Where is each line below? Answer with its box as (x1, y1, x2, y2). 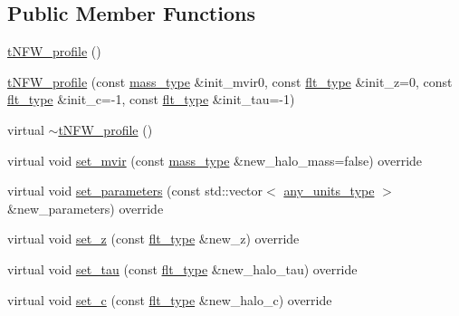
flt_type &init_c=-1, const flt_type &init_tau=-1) (7, 90, 295, 109)
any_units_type (283, 181, 375, 200)
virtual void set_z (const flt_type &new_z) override (7, 229, 300, 248)
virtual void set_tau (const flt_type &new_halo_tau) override (7, 259, 358, 278)
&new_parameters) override (7, 198, 164, 217)
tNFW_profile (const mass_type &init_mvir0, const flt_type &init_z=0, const (7, 72, 453, 91)
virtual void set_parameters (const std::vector (7, 181, 263, 200)
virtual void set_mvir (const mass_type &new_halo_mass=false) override (7, 150, 423, 169)
